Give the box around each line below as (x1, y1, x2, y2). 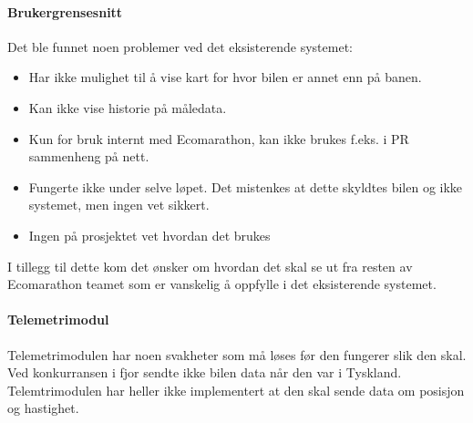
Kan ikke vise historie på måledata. (28, 98, 227, 117)
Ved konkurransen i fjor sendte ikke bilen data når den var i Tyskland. (7, 363, 402, 382)
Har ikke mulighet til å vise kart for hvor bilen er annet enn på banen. (28, 67, 422, 87)
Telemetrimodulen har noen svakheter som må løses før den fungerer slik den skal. (7, 345, 467, 364)
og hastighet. (7, 398, 79, 418)
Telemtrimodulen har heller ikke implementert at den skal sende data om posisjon (7, 380, 465, 399)
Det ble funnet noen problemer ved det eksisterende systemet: (7, 36, 353, 56)
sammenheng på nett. (28, 147, 149, 166)
